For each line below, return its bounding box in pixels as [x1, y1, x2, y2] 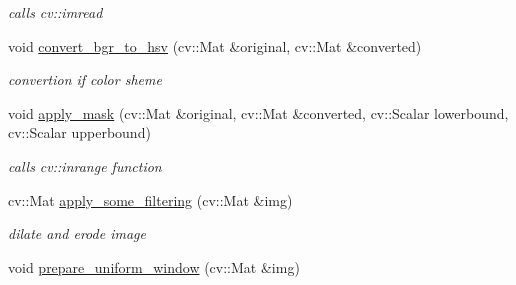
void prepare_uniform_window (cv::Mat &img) [8, 256, 300, 277]
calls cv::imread [8, 2, 103, 22]
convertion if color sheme [8, 69, 162, 90]
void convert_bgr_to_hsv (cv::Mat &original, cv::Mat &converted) [8, 35, 422, 56]
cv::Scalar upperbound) [8, 122, 151, 143]
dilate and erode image [8, 223, 146, 244]
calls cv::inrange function [8, 155, 162, 176]
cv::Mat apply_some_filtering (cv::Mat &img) [8, 189, 293, 210]
